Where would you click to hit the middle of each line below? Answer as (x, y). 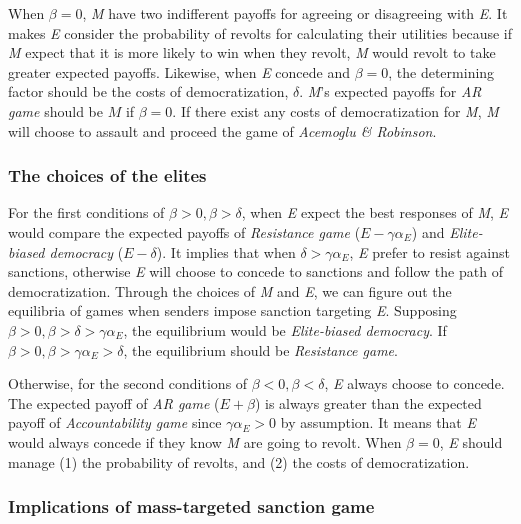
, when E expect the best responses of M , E (375, 212)
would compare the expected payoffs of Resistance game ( (184, 231)
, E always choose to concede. (414, 383)
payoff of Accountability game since (115, 422)
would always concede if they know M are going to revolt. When (205, 441)
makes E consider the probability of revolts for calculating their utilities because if (260, 32)
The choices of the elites (107, 175)
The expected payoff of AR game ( (114, 402)
